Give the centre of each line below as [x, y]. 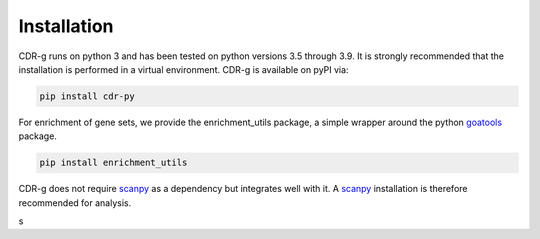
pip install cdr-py [87, 96]
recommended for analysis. [75, 202]
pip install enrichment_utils [113, 163]
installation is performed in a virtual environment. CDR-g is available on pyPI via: [183, 69]
